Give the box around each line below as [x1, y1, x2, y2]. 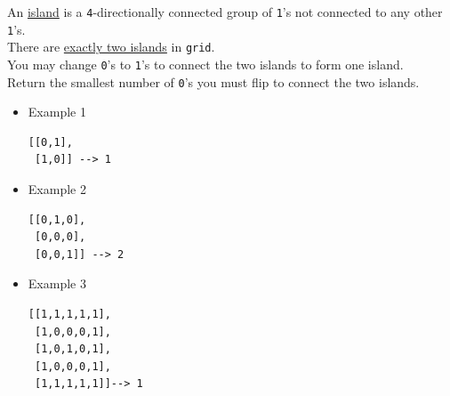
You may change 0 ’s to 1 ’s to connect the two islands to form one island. [7, 54, 404, 73]
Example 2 [28, 180, 86, 198]
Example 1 [28, 102, 86, 121]
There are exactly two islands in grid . [7, 37, 215, 56]
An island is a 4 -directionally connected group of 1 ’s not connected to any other [7, 3, 443, 20]
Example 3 [28, 274, 86, 293]
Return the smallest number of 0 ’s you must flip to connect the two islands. [7, 72, 420, 91]
